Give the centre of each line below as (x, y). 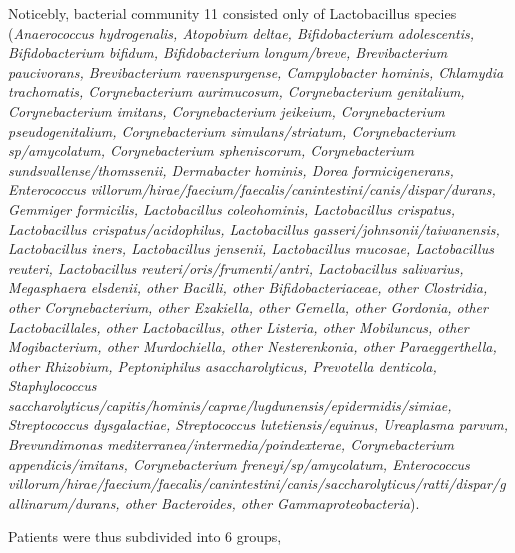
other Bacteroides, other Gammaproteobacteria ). (272, 502)
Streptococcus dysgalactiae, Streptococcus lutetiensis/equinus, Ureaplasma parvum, (258, 424)
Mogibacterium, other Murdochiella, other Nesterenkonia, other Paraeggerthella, (252, 346)
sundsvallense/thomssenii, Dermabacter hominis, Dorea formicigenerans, (231, 169)
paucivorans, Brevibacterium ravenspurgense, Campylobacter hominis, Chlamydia (256, 71)
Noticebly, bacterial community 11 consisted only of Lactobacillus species (232, 13)
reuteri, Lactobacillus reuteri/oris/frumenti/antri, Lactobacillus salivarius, (236, 267)
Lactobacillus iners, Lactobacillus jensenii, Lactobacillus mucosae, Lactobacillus (251, 248)
